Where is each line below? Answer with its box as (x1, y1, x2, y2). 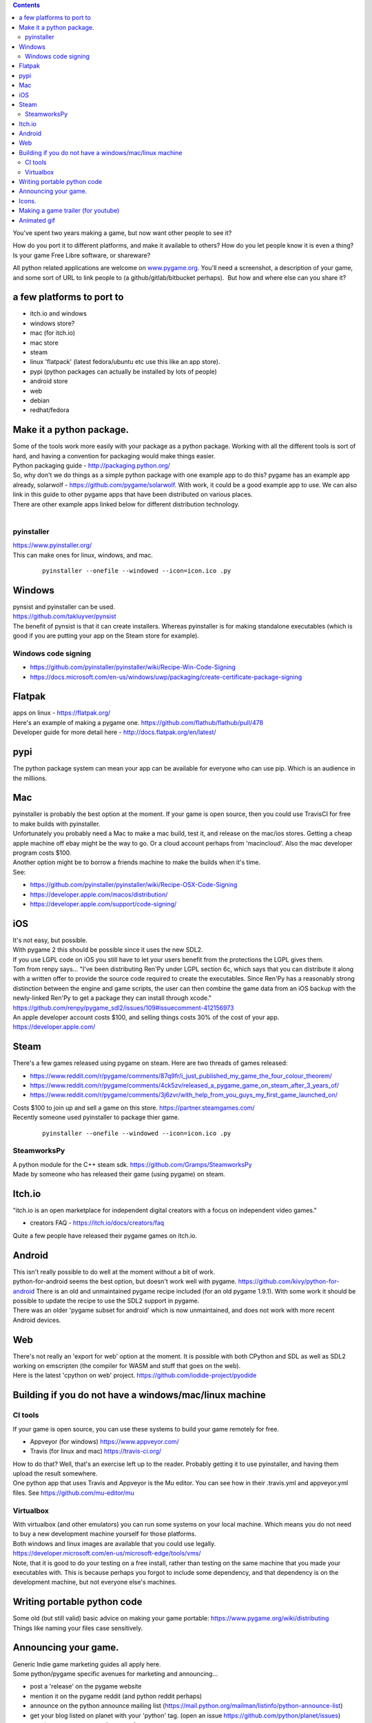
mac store (30, 338, 59, 347)
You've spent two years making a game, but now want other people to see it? (12, 228, 232, 237)
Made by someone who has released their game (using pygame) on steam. (12, 1170, 225, 1179)
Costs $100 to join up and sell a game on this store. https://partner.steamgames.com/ (12, 1103, 255, 1112)
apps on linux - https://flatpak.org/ (12, 708, 111, 717)
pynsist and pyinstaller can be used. (12, 602, 115, 611)
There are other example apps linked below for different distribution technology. (12, 500, 240, 508)
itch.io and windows (30, 309, 87, 318)
